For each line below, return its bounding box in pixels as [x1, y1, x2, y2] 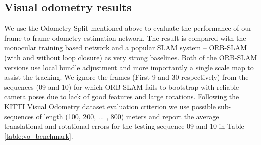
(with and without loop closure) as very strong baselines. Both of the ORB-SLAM [4, 52, 257, 62]
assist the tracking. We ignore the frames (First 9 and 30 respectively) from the [4, 72, 249, 82]
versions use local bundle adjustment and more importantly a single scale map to [4, 62, 254, 72]
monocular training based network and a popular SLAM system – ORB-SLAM [4, 42, 247, 53]
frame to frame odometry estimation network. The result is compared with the [4, 32, 246, 43]
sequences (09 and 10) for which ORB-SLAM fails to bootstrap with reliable [4, 81, 239, 92]
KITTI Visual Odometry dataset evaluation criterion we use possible [4, 101, 216, 111]
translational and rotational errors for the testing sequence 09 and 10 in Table [4, 121, 244, 131]
